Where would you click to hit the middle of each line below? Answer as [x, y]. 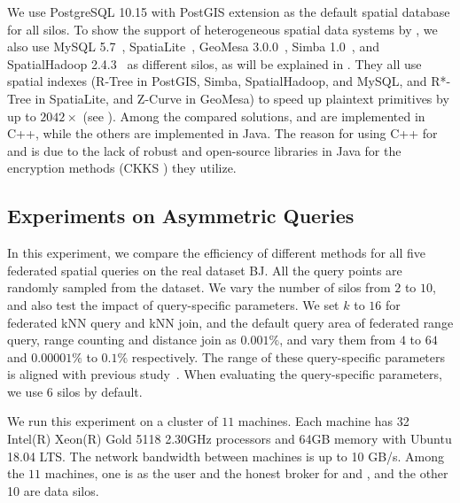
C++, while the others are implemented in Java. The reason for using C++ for [222, 133]
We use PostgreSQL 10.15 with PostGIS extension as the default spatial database [229, 12]
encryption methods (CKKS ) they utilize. [122, 168]
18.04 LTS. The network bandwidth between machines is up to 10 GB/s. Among [226, 456]
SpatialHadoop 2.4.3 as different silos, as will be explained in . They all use [214, 63]
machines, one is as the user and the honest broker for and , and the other [246, 473]
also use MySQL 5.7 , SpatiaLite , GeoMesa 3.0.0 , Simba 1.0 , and [193, 46]
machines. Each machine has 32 [324, 421]
